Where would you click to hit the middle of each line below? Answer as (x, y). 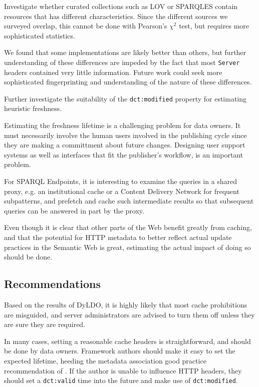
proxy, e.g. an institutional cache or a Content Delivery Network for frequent (122, 191)
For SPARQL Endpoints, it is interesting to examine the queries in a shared (121, 181)
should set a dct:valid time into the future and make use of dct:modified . (121, 380)
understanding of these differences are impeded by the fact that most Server (122, 62)
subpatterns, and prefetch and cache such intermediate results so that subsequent (129, 201)
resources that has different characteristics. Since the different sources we (116, 16)
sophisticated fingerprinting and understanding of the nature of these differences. (128, 82)
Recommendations (52, 284)
